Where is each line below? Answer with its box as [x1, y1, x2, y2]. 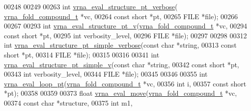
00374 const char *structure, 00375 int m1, [4, 97, 133, 108]
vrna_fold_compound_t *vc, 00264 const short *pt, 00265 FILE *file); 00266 [4, 11, 238, 21]
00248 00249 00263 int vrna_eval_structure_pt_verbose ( [4, 1, 178, 11]
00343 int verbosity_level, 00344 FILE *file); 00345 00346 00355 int [4, 69, 208, 79]
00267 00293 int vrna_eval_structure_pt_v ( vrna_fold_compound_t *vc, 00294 [4, 21, 247, 31]
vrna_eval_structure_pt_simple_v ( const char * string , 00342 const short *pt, [4, 59, 239, 69]
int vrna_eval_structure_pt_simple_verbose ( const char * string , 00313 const [4, 40, 237, 50]
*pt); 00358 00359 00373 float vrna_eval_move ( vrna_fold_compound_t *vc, [4, 88, 237, 98]
